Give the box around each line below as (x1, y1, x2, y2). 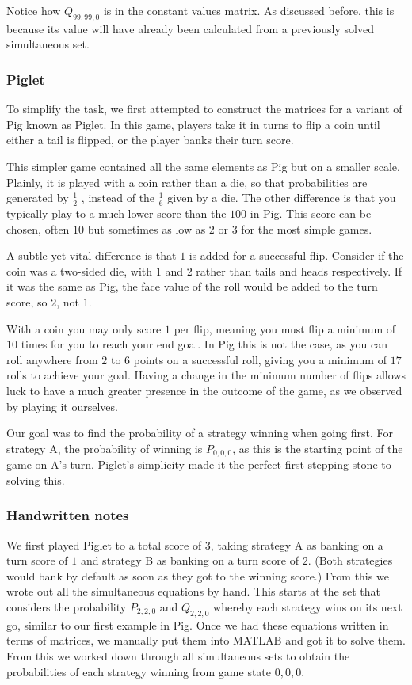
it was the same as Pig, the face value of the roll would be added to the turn (6, 278, 378, 295)
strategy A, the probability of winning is (6, 440, 203, 456)
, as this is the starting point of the (232, 440, 403, 456)
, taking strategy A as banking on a (210, 536, 383, 553)
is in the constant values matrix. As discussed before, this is (103, 2, 395, 18)
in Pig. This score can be (250, 205, 372, 221)
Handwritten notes (6, 505, 129, 525)
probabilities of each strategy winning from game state (6, 663, 272, 679)
